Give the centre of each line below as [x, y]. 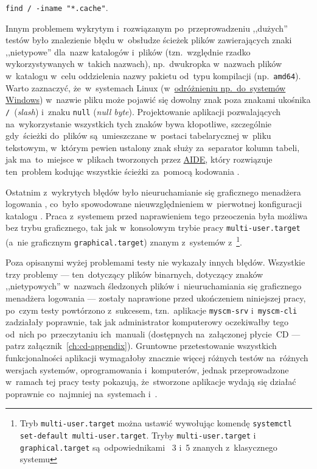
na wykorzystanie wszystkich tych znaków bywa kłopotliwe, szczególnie [139, 123]
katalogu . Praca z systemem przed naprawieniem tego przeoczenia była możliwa [157, 215]
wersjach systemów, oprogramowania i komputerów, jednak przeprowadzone [147, 369]
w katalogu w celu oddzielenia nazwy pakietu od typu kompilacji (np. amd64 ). [153, 76]
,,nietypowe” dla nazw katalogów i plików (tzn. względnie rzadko [128, 51]
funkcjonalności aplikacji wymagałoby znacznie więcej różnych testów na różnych [157, 358]
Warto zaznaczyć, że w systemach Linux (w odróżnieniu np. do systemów [146, 87]
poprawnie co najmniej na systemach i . [82, 393]
